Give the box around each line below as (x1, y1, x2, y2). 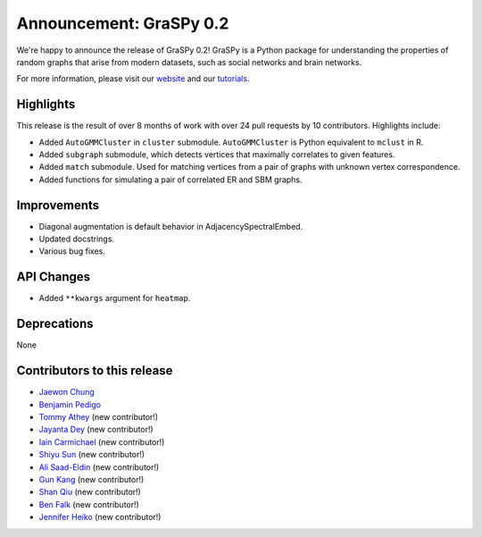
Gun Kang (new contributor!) (38, 474, 145, 484)
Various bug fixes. (38, 246, 106, 256)
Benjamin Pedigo (38, 399, 102, 410)
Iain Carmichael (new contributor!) (38, 436, 165, 447)
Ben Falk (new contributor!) (38, 499, 140, 509)
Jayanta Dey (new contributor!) (38, 424, 154, 435)
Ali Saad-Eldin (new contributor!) (38, 461, 160, 473)
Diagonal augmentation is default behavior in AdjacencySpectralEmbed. (38, 221, 303, 231)
